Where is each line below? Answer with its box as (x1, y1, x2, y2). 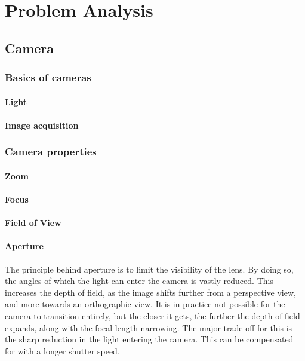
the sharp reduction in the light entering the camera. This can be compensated (5, 333, 294, 345)
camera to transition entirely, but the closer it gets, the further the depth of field (5, 309, 300, 322)
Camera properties (5, 144, 97, 159)
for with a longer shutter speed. (5, 344, 120, 357)
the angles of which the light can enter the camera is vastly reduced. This (5, 274, 273, 287)
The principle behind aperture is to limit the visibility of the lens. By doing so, (5, 262, 294, 275)
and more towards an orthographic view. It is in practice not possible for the (5, 298, 285, 310)
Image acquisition (5, 118, 79, 131)
